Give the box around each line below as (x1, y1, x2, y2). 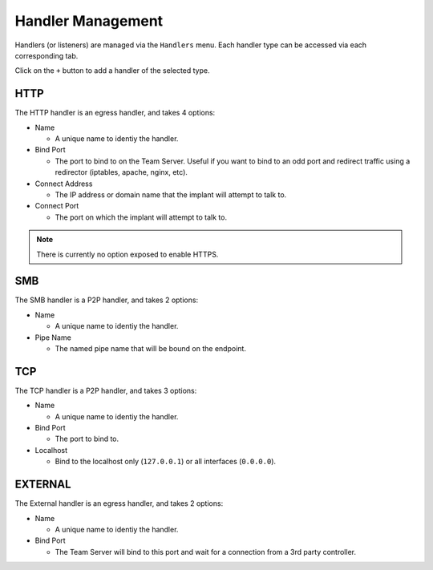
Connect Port (34, 201, 79, 211)
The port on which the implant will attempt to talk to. (55, 212, 228, 222)
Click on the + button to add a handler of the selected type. (14, 66, 210, 75)
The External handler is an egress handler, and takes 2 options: (14, 499, 224, 508)
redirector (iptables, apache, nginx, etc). (55, 168, 188, 177)
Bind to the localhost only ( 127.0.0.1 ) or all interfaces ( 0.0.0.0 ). (55, 457, 277, 467)
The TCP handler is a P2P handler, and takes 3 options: (14, 386, 197, 395)
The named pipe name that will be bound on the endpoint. (55, 344, 246, 353)
